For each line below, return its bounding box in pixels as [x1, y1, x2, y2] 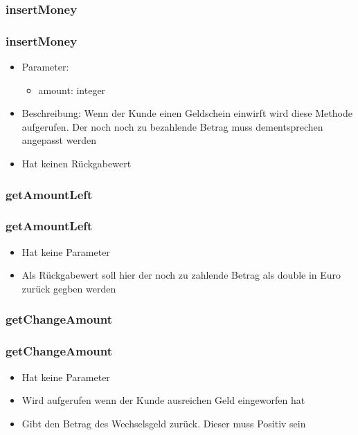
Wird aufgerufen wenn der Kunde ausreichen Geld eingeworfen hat [21, 393, 305, 407]
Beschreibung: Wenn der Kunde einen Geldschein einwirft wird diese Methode [21, 106, 352, 120]
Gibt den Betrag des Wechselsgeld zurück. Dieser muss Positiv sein [21, 416, 306, 430]
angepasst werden [21, 133, 96, 147]
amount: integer [38, 82, 106, 97]
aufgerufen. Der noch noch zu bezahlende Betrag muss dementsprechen [21, 119, 323, 133]
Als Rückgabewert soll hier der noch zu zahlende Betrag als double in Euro [21, 268, 341, 282]
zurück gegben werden [21, 281, 116, 295]
